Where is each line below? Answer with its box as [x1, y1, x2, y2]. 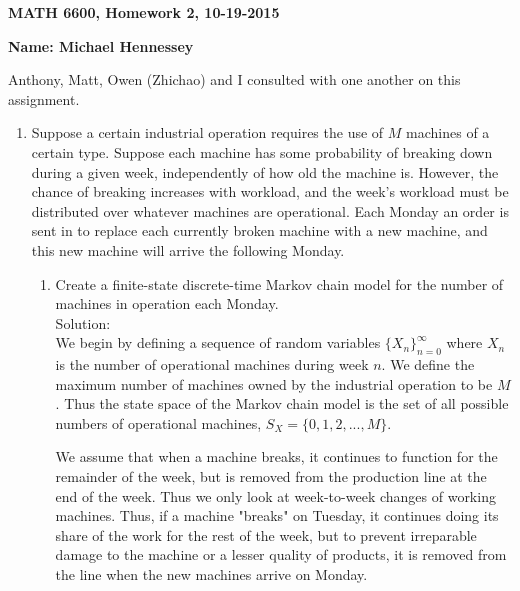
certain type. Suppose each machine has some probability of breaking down [31, 141, 493, 162]
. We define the [381, 354, 475, 375]
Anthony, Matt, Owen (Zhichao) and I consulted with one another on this [8, 69, 461, 90]
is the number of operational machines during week [55, 354, 369, 375]
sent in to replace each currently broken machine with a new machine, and [31, 220, 488, 241]
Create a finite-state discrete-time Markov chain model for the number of [55, 273, 504, 294]
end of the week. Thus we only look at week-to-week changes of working [55, 485, 496, 506]
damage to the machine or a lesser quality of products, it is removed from [55, 544, 507, 565]
